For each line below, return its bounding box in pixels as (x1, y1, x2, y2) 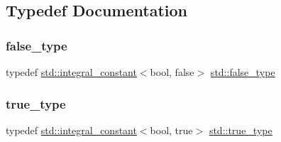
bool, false (150, 65, 194, 79)
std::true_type (209, 122, 272, 137)
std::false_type (210, 65, 275, 79)
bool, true (150, 122, 193, 137)
